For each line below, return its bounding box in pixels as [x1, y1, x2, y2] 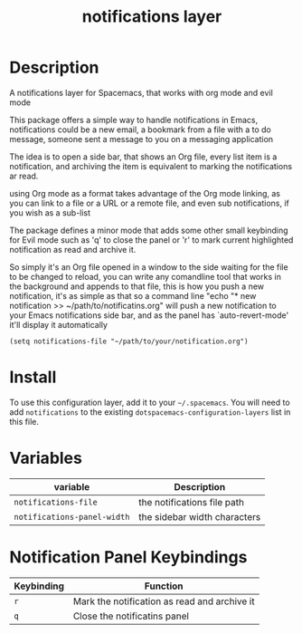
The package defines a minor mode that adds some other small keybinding [9, 225, 288, 235]
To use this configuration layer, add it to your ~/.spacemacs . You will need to [9, 397, 291, 408]
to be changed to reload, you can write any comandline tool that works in [9, 271, 282, 282]
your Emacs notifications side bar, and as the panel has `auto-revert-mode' [9, 310, 289, 321]
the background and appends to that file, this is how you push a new [9, 281, 265, 292]
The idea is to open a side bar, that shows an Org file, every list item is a [9, 151, 278, 162]
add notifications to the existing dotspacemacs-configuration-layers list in [9, 406, 291, 418]
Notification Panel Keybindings [9, 547, 248, 567]
